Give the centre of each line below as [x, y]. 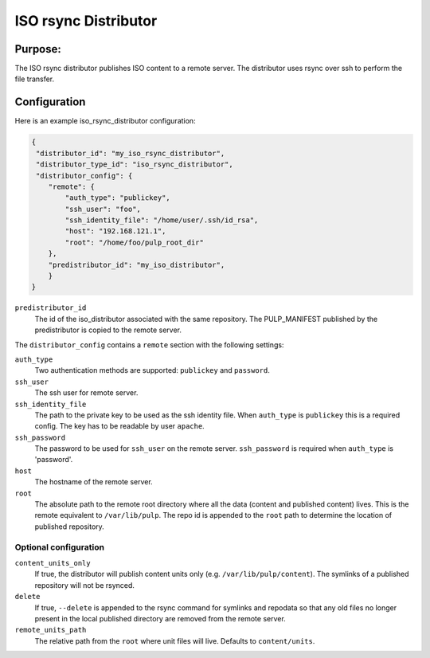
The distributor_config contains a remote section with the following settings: [149, 345]
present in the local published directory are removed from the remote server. [160, 618]
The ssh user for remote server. [86, 393]
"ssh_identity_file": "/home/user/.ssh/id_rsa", [162, 220]
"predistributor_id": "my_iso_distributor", [137, 264]
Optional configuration [60, 547]
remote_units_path [51, 630]
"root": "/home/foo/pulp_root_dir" [135, 242]
